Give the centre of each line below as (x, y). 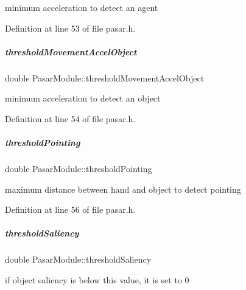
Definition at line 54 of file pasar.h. (70, 118)
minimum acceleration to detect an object (83, 98)
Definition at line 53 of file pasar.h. (70, 28)
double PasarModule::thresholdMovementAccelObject (105, 78)
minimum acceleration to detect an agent (82, 7)
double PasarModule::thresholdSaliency (78, 259)
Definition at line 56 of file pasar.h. (70, 209)
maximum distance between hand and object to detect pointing (123, 189)
